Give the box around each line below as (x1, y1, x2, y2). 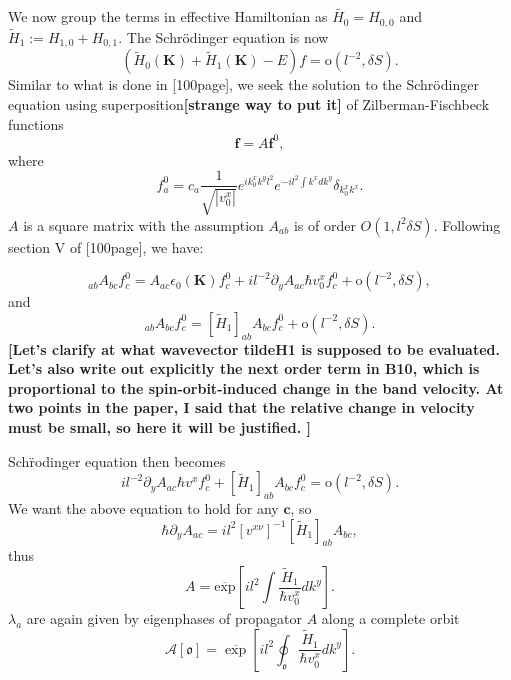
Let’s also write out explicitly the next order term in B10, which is (8, 358, 480, 379)
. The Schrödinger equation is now (118, 26, 329, 47)
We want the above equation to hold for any (8, 498, 279, 519)
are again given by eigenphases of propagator (26, 608, 303, 628)
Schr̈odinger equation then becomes (8, 450, 226, 471)
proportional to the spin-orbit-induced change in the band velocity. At (8, 377, 504, 398)
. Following (433, 214, 501, 235)
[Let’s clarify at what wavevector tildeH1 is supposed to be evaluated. (8, 338, 500, 359)
